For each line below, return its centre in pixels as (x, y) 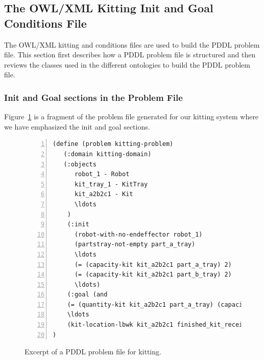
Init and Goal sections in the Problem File (93, 97)
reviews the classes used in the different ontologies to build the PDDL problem (127, 64)
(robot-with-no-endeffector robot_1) (138, 234)
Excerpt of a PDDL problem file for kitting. (93, 352)
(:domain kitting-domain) (107, 154)
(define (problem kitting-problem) (113, 144)
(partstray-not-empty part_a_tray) (135, 245)
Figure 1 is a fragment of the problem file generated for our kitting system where (131, 117)
